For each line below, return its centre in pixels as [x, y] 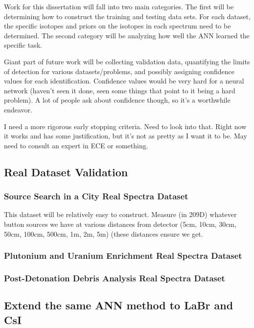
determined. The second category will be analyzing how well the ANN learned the [127, 35]
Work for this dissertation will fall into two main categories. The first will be [119, 6]
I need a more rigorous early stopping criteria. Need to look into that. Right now [125, 126]
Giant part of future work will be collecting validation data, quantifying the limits [127, 61]
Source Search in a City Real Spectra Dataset [96, 196]
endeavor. [18, 109]
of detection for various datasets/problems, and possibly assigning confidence [119, 71]
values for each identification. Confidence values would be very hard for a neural [124, 81]
